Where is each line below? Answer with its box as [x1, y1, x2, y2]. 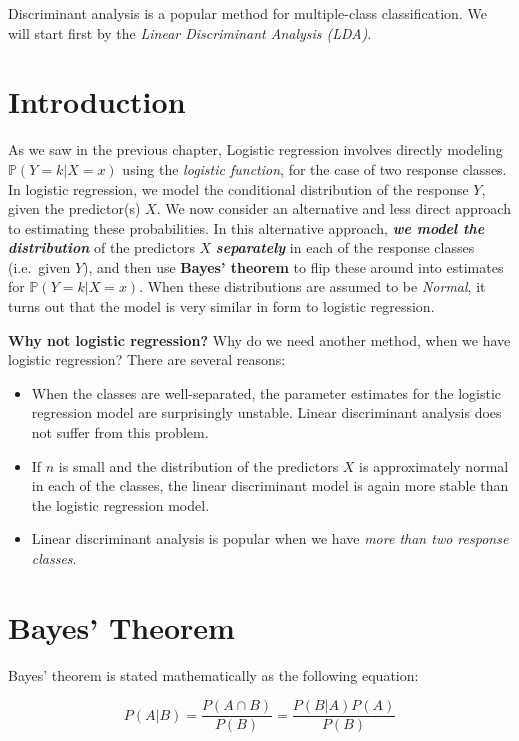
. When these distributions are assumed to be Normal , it [139, 276, 486, 297]
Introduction [8, 81, 186, 122]
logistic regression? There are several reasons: [8, 349, 286, 370]
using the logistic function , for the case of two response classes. [122, 158, 507, 179]
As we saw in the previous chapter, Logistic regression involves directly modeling [8, 139, 503, 160]
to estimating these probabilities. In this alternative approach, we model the [8, 217, 485, 238]
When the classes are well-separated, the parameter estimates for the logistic [31, 382, 502, 403]
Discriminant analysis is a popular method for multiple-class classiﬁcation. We [8, 3, 487, 23]
